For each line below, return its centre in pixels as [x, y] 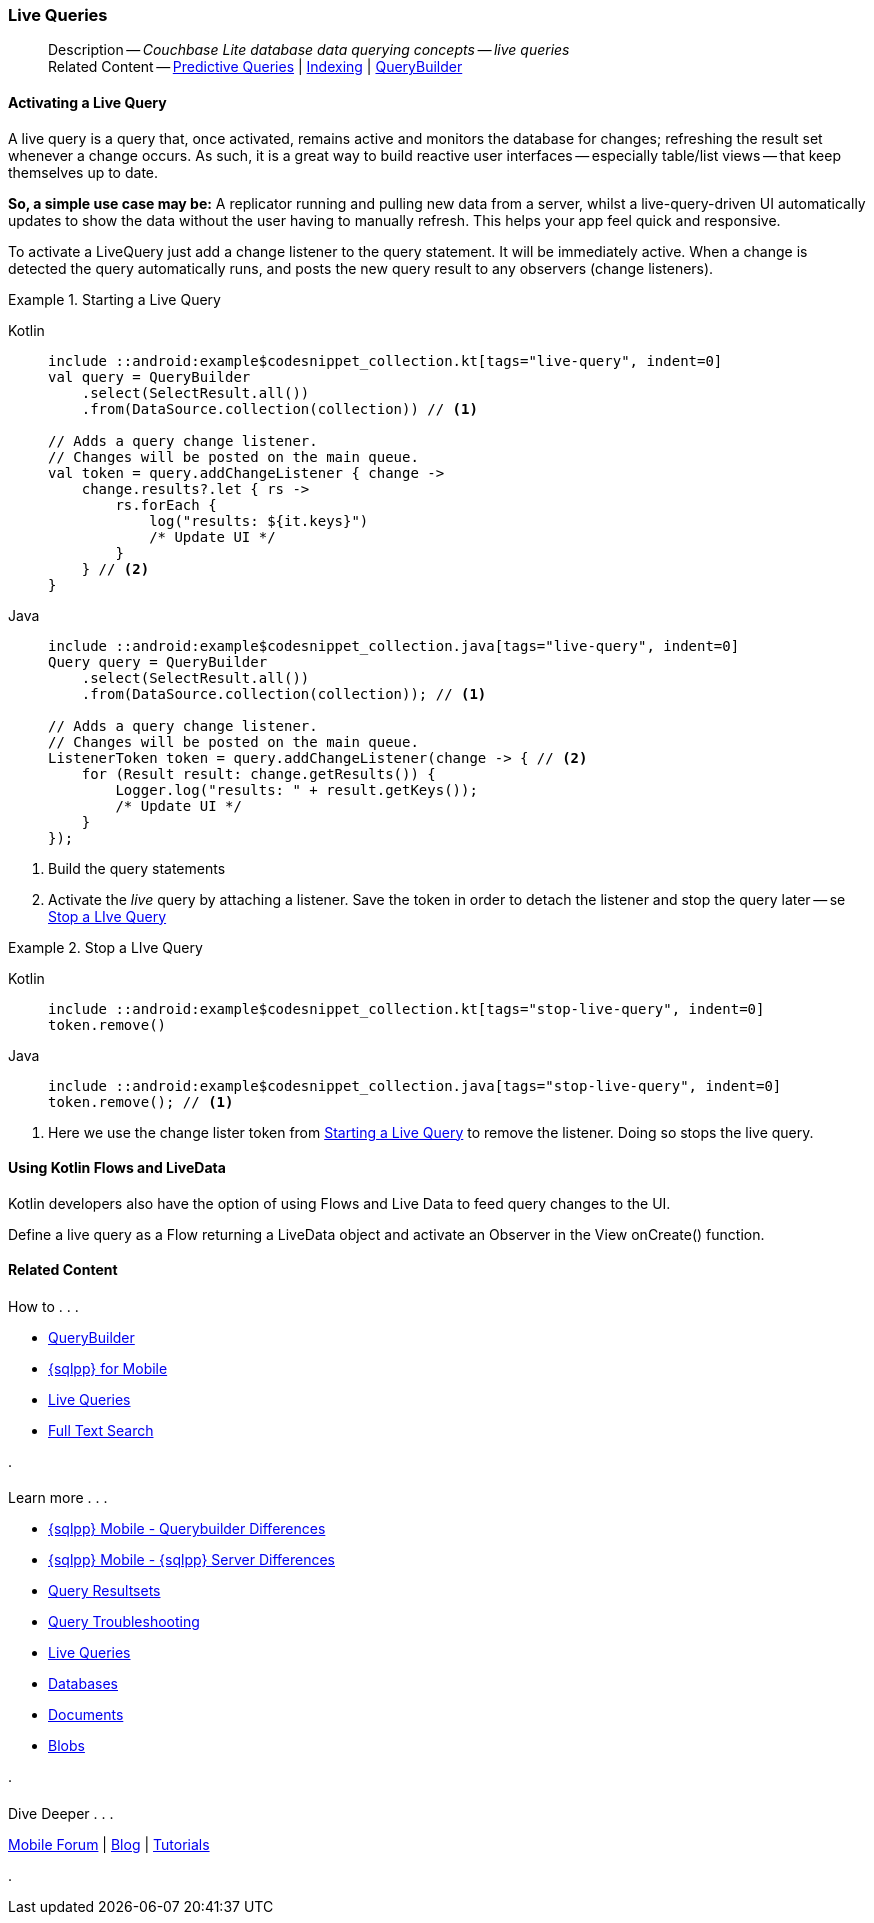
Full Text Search [101, 1430]
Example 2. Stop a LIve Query [105, 947]
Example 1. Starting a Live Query [114, 299]
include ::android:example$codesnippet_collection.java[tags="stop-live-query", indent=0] [415, 1085]
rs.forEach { [166, 504]
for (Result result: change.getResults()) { [258, 773]
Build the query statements [137, 868]
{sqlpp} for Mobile [108, 1368]
